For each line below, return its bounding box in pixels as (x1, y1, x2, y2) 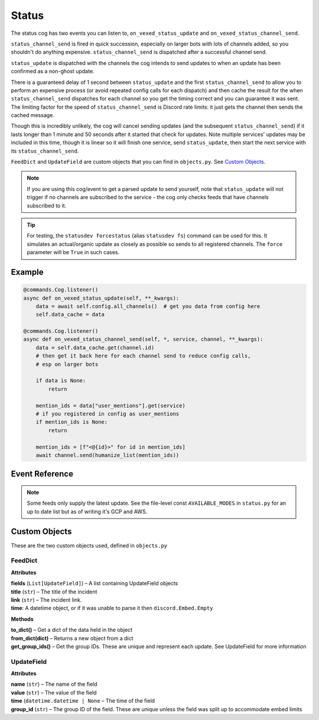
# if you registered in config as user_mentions (35, 411, 180, 417)
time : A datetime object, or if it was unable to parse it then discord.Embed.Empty (11, 605, 213, 612)
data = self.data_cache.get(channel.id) (35, 344, 155, 351)
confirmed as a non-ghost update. (11, 68, 95, 75)
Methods (11, 615, 34, 622)
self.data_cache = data (35, 311, 105, 318)
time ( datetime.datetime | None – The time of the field (11, 698, 155, 705)
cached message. (11, 112, 54, 119)
